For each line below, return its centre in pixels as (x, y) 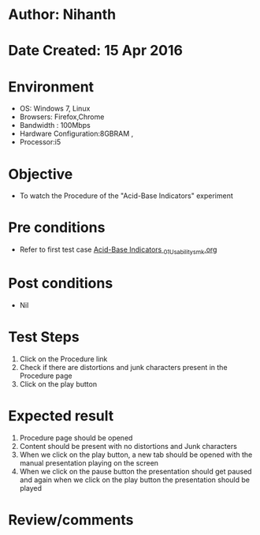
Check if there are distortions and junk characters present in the (123, 367)
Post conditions (61, 284)
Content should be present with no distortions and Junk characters (128, 446)
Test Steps (44, 337)
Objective (41, 174)
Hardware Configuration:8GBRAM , (76, 134)
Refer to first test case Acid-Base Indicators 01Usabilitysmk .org (118, 250)
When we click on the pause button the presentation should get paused (136, 471)
